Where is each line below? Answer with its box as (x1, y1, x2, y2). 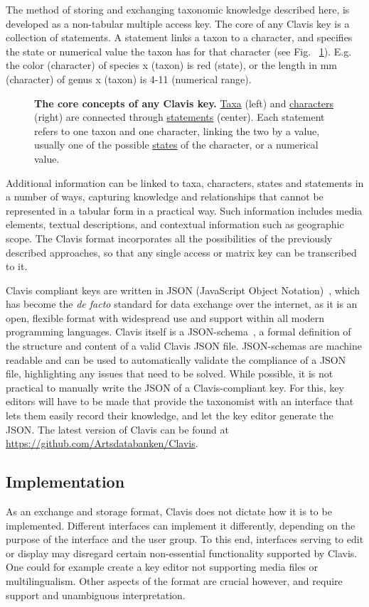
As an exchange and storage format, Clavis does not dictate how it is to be (6, 504, 332, 519)
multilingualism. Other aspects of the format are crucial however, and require (6, 573, 343, 588)
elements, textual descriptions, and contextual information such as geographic (6, 217, 344, 232)
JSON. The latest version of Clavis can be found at (6, 421, 229, 436)
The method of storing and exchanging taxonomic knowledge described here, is (6, 2, 350, 16)
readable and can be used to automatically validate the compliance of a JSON (6, 352, 346, 367)
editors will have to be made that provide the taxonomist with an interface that (6, 394, 354, 409)
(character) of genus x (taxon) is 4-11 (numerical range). (6, 71, 252, 86)
